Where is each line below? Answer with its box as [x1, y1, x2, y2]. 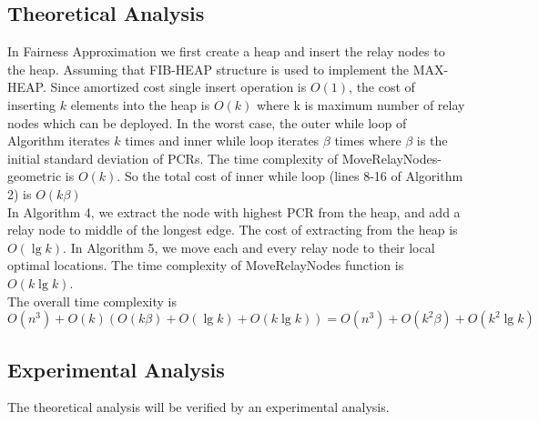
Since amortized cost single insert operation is [50, 77, 307, 96]
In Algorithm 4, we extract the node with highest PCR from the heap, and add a [7, 202, 461, 221]
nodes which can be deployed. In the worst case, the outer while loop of [7, 113, 407, 132]
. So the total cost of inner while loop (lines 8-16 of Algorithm [117, 166, 463, 186]
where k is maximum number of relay [257, 95, 465, 114]
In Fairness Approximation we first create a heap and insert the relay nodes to [7, 42, 445, 61]
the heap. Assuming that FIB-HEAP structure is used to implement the [7, 59, 410, 78]
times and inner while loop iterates [125, 131, 320, 150]
